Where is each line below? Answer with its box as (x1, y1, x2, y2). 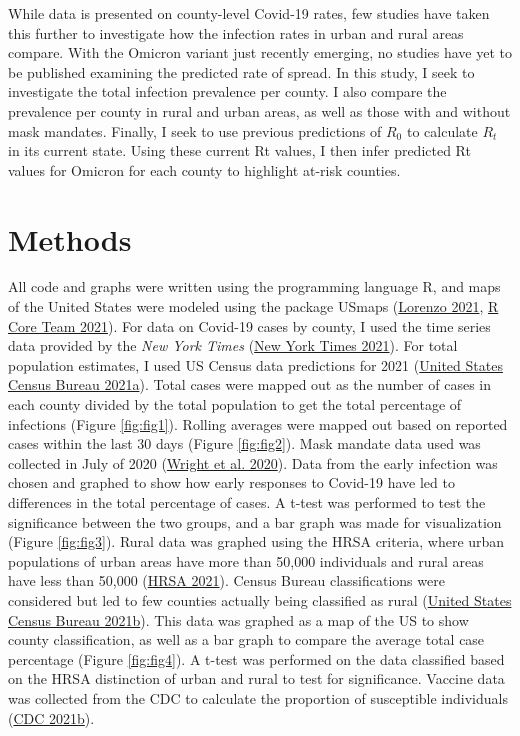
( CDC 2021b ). (8, 707, 95, 728)
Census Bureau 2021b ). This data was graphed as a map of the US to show (8, 609, 469, 630)
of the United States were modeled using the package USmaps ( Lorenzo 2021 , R (8, 296, 499, 317)
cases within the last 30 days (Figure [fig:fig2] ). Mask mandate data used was (8, 433, 481, 454)
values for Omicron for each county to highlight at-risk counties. (8, 159, 401, 180)
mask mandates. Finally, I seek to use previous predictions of (8, 120, 382, 141)
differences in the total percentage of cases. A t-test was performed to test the (8, 492, 486, 512)
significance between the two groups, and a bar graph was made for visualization (8, 511, 502, 532)
